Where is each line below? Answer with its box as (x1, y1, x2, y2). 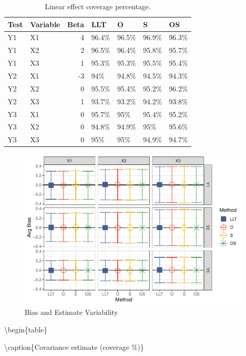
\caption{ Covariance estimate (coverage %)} (4, 341, 144, 352)
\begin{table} (4, 324, 48, 334)
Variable (30, 18, 60, 29)
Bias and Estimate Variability (25, 307, 118, 317)
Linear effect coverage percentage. (45, 1, 151, 11)
